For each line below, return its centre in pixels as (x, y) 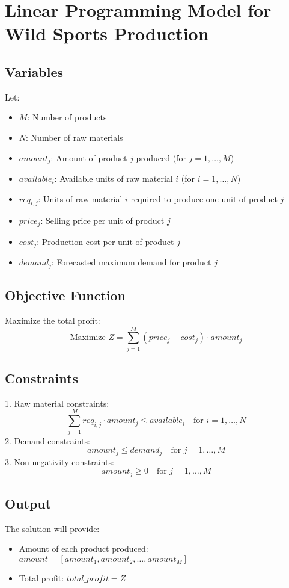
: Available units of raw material (114, 178)
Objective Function (65, 295)
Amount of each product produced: (84, 549)
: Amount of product (89, 157)
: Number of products (67, 117)
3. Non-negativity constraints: (59, 461)
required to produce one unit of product (204, 198)
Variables (34, 71)
